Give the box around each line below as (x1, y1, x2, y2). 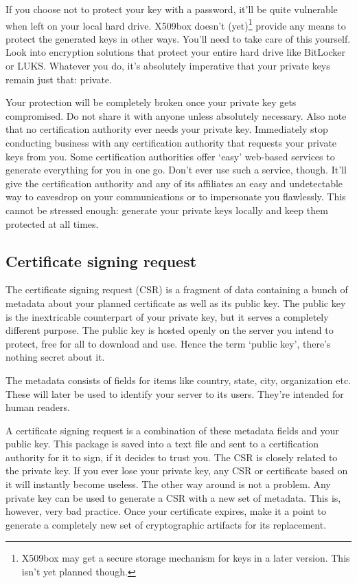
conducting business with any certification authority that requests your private (5, 136, 337, 149)
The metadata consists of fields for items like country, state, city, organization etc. (5, 372, 351, 387)
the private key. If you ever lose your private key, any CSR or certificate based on (5, 463, 348, 478)
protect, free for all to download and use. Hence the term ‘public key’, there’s (5, 336, 331, 350)
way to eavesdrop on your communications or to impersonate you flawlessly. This (5, 189, 346, 204)
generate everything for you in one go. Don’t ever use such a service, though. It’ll (5, 162, 347, 177)
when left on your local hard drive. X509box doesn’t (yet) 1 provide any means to (5, 16, 346, 32)
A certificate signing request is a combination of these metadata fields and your (5, 423, 339, 437)
